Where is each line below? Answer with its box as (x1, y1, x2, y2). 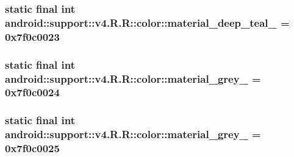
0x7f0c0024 (5, 85, 60, 100)
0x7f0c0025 (5, 141, 60, 156)
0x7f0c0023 (5, 29, 60, 44)
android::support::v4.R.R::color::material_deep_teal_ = (5, 15, 290, 30)
